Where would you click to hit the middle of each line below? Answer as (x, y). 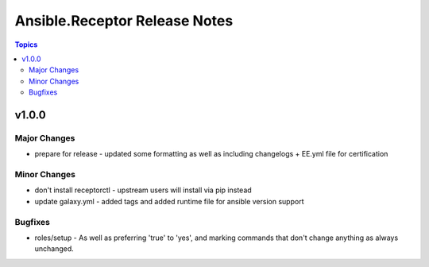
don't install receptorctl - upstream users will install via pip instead (143, 190)
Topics (26, 44)
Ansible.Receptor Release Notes (124, 21)
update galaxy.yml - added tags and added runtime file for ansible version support (169, 201)
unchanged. (54, 249)
